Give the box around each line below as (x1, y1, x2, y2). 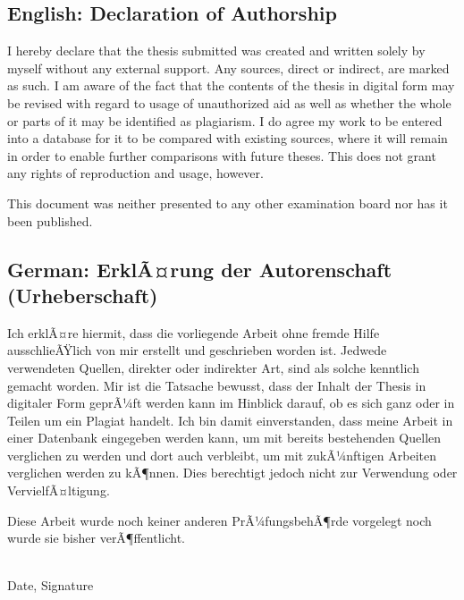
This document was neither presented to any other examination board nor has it (7, 193, 448, 212)
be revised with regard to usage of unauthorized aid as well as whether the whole (7, 93, 451, 112)
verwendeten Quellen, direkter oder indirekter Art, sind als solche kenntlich (7, 358, 419, 376)
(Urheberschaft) (7, 281, 158, 308)
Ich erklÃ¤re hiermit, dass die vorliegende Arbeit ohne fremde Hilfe (7, 323, 380, 342)
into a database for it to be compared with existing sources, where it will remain (7, 129, 448, 148)
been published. (7, 211, 93, 230)
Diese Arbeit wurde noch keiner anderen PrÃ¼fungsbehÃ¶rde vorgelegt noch (7, 511, 432, 529)
